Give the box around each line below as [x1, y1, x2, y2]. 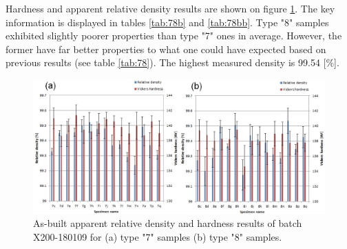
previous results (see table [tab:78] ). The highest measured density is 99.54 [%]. [6, 55, 339, 70]
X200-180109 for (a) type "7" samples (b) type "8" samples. [33, 229, 282, 243]
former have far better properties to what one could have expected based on [6, 41, 326, 56]
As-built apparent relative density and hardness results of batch [33, 216, 302, 230]
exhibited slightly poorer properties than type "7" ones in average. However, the [6, 28, 342, 43]
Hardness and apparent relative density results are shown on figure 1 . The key [6, 1, 335, 15]
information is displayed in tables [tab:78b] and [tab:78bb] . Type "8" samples [6, 14, 329, 29]
